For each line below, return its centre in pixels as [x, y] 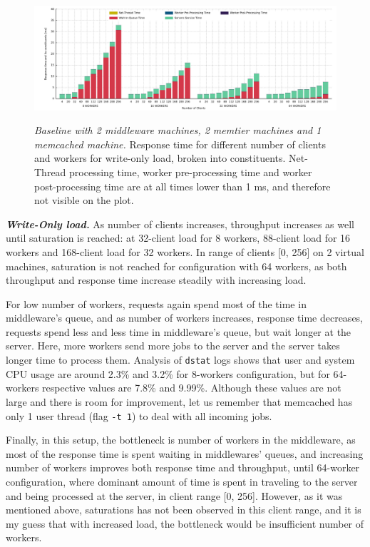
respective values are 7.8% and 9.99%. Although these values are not [192, 388]
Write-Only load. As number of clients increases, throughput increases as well [180, 224]
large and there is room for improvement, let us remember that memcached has [179, 401]
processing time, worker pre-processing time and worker [191, 172]
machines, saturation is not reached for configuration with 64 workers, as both [176, 266]
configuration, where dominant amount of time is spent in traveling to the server [182, 481]
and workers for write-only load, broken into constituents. [160, 158]
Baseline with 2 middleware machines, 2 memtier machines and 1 [178, 130]
